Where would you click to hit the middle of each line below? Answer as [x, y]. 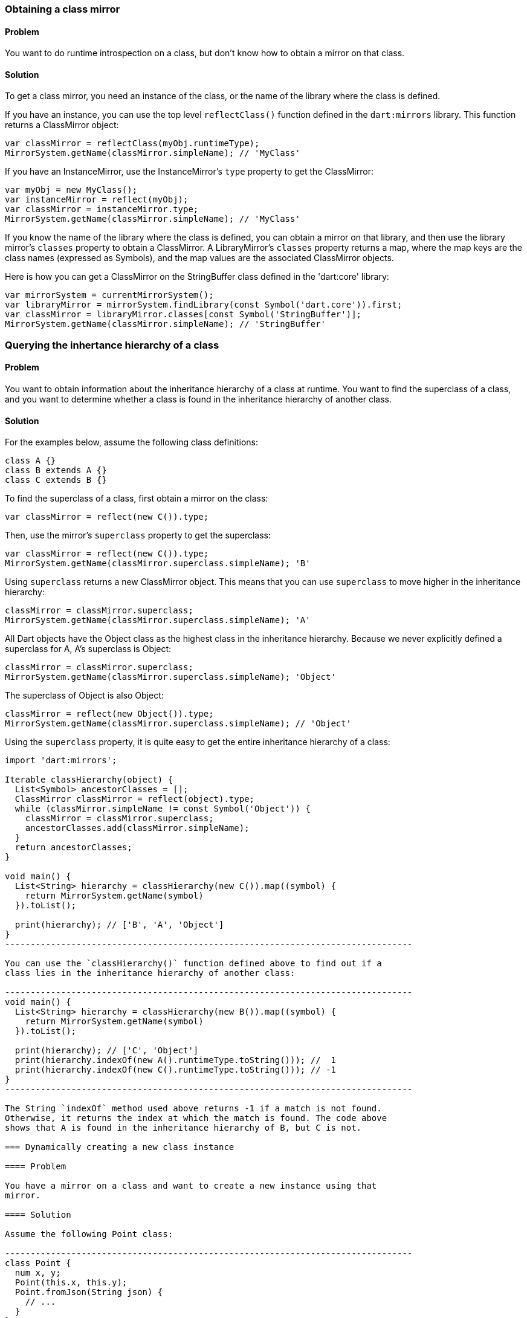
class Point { [38, 1263]
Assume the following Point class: [89, 1234]
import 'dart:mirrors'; [61, 761]
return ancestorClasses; [73, 848]
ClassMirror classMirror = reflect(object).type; [135, 799]
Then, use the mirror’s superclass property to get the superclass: [138, 535]
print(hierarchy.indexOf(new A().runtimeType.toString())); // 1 [175, 1060]
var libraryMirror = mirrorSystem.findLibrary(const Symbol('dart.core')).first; [204, 305]
